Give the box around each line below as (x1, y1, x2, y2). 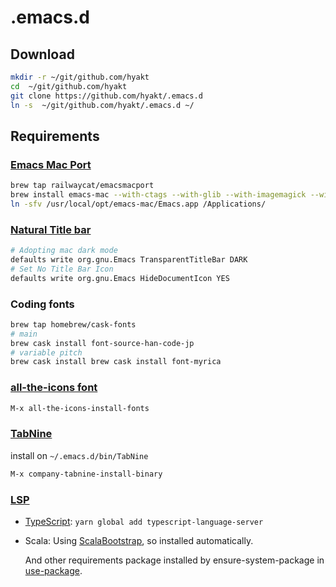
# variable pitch (10, 347, 83, 358)
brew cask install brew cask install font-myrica (10, 357, 222, 367)
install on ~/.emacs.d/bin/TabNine (10, 449, 149, 461)
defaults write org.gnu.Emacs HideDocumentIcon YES (10, 273, 230, 283)
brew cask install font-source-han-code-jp (10, 338, 195, 348)
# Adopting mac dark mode (10, 246, 118, 256)
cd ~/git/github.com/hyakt (10, 81, 128, 91)
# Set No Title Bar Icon (10, 264, 114, 274)
